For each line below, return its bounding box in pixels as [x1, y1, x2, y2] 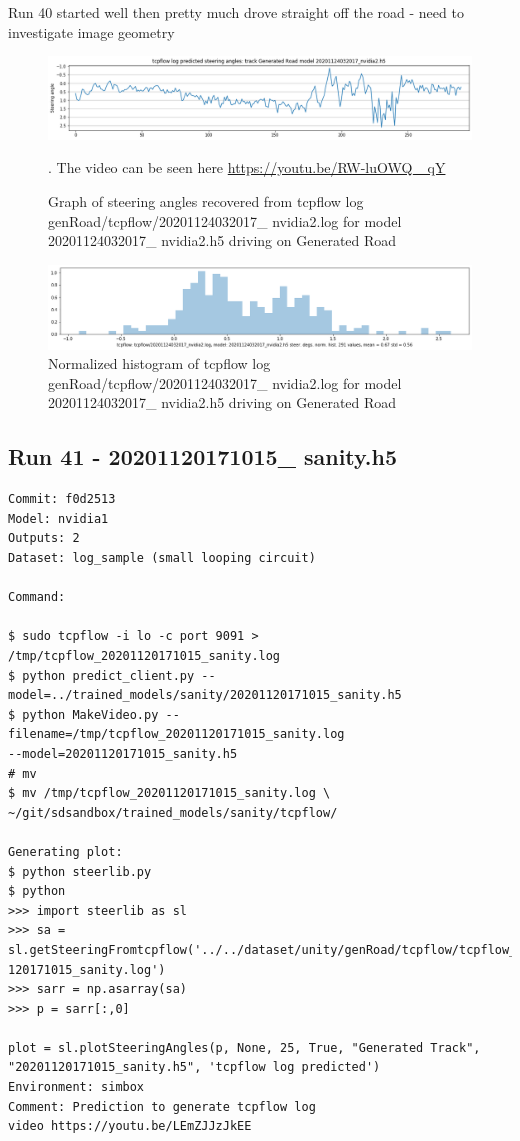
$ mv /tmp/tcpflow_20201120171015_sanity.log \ [8, 786, 331, 801]
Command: [8, 590, 66, 605]
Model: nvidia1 [8, 511, 109, 526]
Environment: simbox [8, 1080, 145, 1095]
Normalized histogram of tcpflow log [48, 353, 271, 374]
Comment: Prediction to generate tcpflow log [8, 1099, 316, 1114]
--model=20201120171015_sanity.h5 [8, 746, 238, 761]
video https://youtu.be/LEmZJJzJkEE [8, 1119, 252, 1134]
